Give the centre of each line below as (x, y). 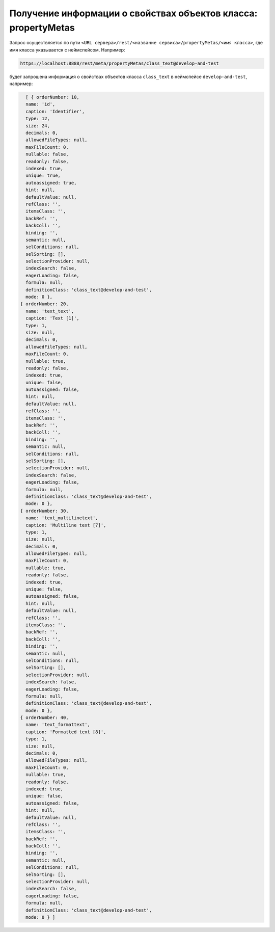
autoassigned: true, (51, 183)
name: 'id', (40, 104)
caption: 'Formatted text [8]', (66, 732)
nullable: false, (47, 154)
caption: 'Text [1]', (53, 318)
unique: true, (43, 176)
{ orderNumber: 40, (44, 718)
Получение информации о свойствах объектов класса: (133, 13)
